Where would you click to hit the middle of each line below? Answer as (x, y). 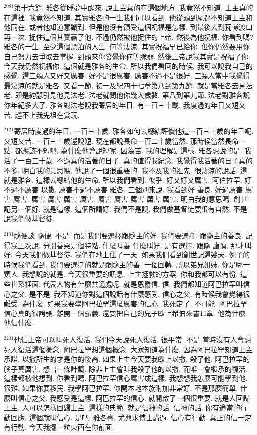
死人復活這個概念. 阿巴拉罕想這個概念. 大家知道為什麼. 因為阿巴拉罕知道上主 (128, 349)
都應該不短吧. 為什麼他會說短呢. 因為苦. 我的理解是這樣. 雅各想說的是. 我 (133, 151)
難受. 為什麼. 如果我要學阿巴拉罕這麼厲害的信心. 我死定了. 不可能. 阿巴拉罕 (126, 303)
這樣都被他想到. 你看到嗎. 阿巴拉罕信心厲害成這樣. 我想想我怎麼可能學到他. (126, 378)
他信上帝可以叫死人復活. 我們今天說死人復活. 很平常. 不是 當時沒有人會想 (132, 339)
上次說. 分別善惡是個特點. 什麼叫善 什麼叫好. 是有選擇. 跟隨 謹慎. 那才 (131, 245)
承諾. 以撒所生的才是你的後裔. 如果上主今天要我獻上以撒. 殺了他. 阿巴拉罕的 (127, 359)
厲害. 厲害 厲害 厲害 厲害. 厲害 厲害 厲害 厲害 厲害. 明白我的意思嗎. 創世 (130, 199)
